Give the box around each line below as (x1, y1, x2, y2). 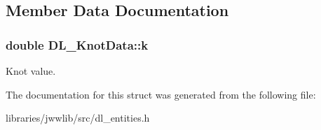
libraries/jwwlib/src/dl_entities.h (6, 110, 150, 125)
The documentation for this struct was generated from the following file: (6, 87, 316, 101)
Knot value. (6, 64, 56, 78)
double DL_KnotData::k (6, 36, 149, 53)
